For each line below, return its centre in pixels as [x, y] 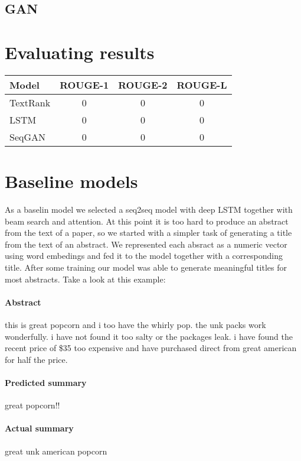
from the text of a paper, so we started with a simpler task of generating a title [148, 233]
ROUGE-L [202, 85]
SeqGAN [28, 137]
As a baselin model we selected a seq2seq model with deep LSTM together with [149, 210]
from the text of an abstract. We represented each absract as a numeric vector [146, 244]
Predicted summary [46, 382]
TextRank [30, 102]
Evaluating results [80, 52]
